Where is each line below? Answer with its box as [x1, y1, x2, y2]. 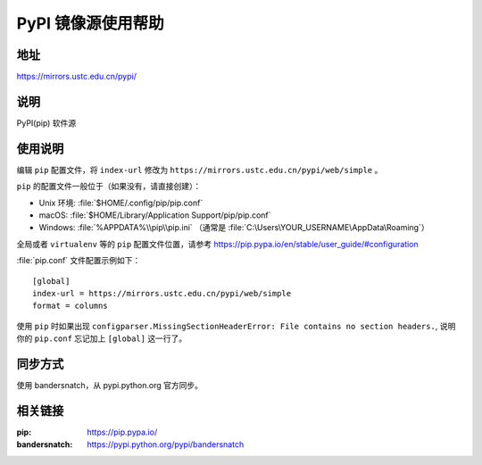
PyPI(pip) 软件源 [16, 117, 77, 129]
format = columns [32, 301, 108, 311]
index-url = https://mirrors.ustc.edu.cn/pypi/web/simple [32, 288, 292, 298]
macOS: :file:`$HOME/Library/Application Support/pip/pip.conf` [38, 210, 271, 220]
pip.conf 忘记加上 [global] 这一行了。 [34, 333, 187, 344]
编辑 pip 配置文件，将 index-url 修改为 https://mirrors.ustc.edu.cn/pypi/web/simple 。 [16, 164, 383, 175]
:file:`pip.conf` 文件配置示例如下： [16, 255, 141, 266]
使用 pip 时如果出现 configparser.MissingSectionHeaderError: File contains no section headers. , [16, 320, 438, 331]
